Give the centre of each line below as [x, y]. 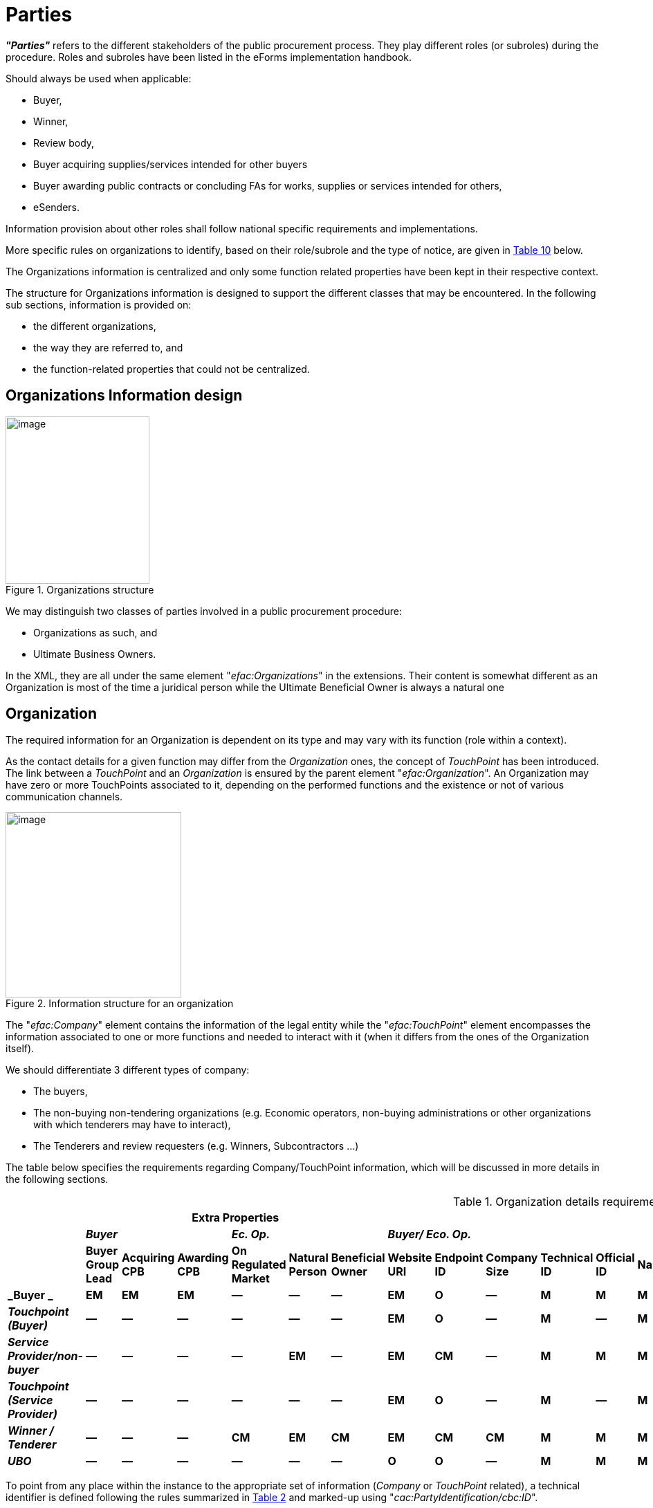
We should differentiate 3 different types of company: [128, 1070]
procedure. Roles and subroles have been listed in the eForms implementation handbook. [209, 57]
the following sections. [57, 1179]
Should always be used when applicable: [99, 78]
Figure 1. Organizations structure [80, 589]
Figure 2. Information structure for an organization [120, 1004]
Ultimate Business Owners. [95, 654]
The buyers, [61, 1092]
